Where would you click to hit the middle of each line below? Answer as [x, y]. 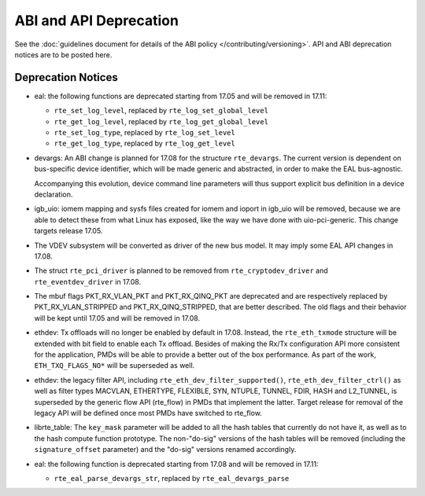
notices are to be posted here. [63, 54]
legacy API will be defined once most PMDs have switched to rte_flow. [148, 413]
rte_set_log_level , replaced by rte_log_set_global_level [161, 111]
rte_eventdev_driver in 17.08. [88, 281]
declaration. [54, 194]
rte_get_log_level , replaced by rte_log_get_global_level [161, 121]
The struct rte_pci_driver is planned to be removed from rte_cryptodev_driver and [181, 270]
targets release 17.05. [68, 231]
